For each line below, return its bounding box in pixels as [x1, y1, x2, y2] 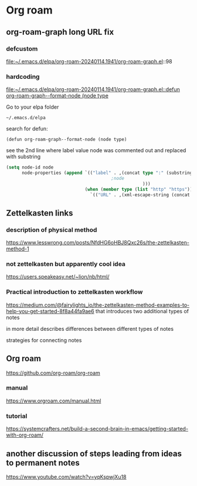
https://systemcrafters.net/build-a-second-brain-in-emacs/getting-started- [6, 425, 189, 433]
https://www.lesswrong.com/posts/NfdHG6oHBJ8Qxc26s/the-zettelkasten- [6, 239, 189, 246]
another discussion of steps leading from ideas [6, 448, 182, 458]
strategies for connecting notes [6, 336, 82, 344]
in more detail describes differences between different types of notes [6, 325, 174, 332]
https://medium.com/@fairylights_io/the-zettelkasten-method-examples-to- [6, 301, 190, 309]
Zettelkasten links [6, 208, 73, 218]
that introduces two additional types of [96, 307, 189, 314]
